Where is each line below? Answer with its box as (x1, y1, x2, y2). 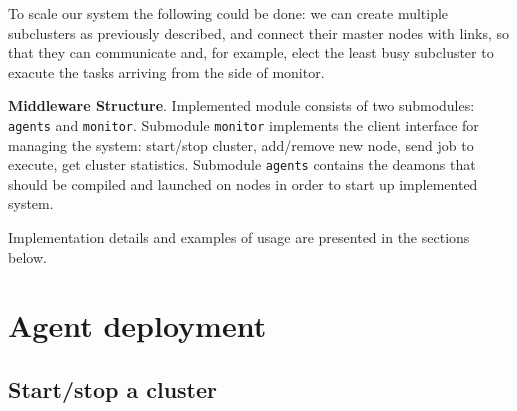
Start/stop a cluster (8, 374, 217, 405)
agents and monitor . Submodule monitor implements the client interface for (8, 114, 479, 135)
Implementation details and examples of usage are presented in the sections (8, 227, 470, 248)
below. (8, 246, 47, 267)
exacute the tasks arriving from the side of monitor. (8, 61, 325, 82)
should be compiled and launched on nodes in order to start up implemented (8, 173, 478, 194)
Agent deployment (8, 305, 267, 346)
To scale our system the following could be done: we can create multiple (8, 3, 449, 23)
